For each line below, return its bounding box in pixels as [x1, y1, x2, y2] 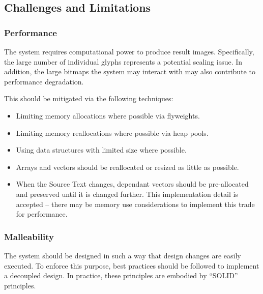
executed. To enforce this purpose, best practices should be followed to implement [4, 260, 259, 271]
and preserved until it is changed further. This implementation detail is [16, 188, 238, 199]
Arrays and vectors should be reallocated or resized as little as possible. [16, 161, 239, 172]
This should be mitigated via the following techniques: [4, 93, 173, 104]
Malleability [4, 230, 54, 243]
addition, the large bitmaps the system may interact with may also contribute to [4, 66, 255, 77]
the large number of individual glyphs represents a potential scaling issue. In [4, 56, 243, 67]
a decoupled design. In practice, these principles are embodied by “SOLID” [4, 270, 238, 281]
